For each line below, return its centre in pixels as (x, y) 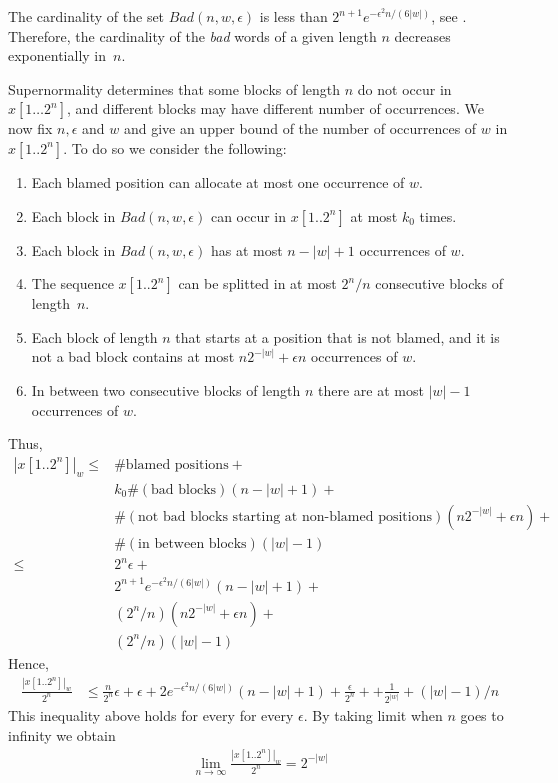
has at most (246, 249)
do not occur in (404, 88)
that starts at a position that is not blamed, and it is (337, 336)
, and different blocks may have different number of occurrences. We (275, 108)
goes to (482, 715)
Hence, (28, 662)
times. (438, 215)
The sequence (72, 283)
